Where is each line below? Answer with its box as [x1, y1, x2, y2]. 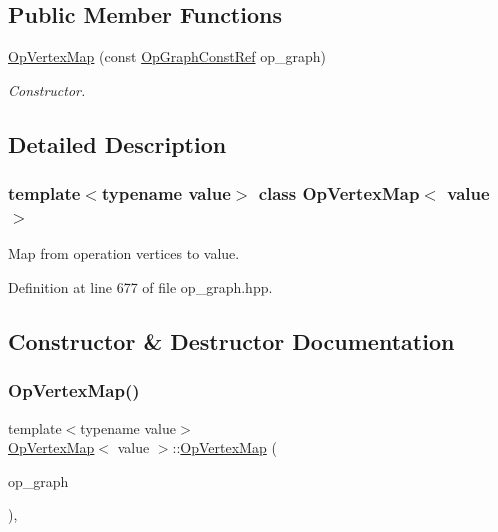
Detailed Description [8, 128, 227, 159]
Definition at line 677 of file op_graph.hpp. [8, 276, 273, 297]
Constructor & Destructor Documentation [8, 325, 455, 356]
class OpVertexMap [258, 181, 420, 206]
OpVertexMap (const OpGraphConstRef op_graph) [8, 46, 326, 67]
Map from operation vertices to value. [8, 243, 240, 264]
